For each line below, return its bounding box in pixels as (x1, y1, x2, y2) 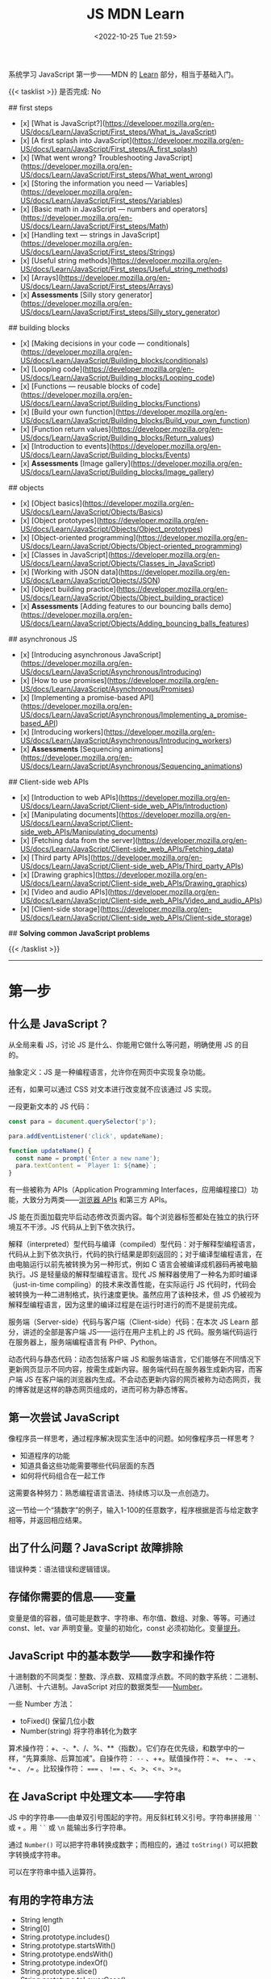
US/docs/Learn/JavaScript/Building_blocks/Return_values (19, 433, 212, 442)
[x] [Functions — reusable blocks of (19, 381, 140, 391)
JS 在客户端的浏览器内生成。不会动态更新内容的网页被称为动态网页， (23, 1374, 254, 1385)
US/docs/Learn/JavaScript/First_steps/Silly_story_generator (19, 307, 218, 317)
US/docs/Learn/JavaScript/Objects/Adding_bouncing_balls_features (19, 618, 248, 628)
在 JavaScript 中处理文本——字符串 (8, 1789, 186, 1803)
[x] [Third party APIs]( (19, 853, 94, 862)
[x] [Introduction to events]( (19, 441, 112, 451)
